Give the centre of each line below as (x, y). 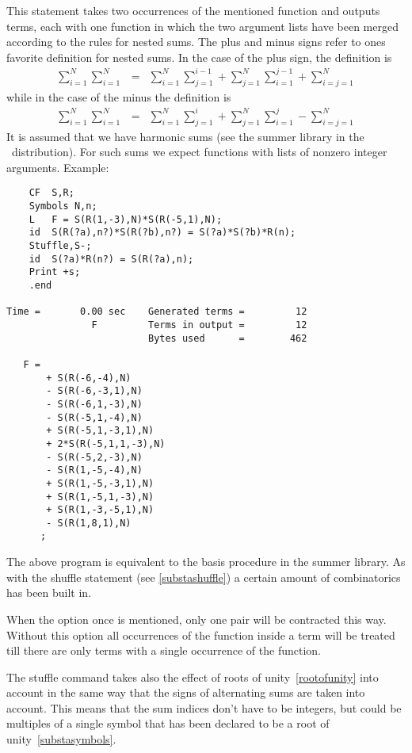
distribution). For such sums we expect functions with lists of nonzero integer (199, 152)
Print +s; (55, 272)
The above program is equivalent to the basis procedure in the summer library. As (206, 562)
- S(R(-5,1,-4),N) (94, 417)
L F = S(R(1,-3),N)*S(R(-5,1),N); (126, 219)
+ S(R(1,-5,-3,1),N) (100, 483)
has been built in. (49, 592)
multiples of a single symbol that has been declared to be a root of (168, 723)
